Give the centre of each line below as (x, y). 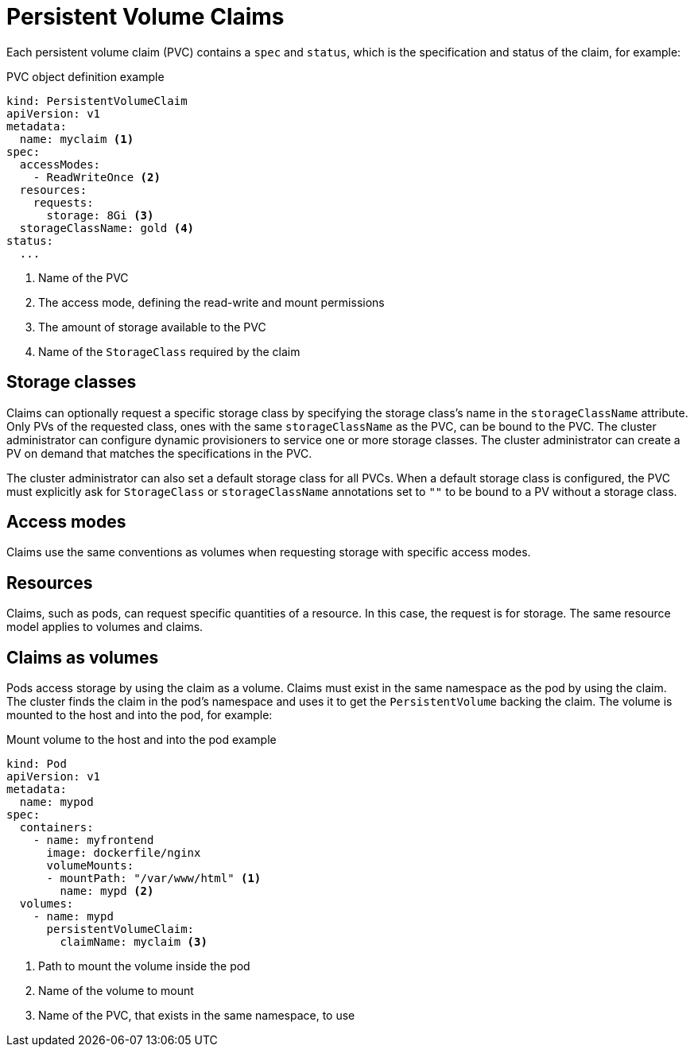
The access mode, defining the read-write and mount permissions (211, 302)
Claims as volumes (83, 657)
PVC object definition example (85, 76)
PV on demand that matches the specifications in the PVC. (159, 453)
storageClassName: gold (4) (107, 228)
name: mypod (56, 802)
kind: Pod (37, 764)
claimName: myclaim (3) (134, 942)
